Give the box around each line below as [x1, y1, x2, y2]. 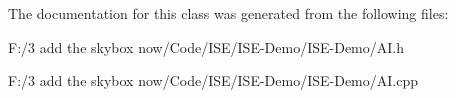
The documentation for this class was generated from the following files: [8, 3, 449, 23]
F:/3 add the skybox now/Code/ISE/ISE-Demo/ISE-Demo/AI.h [8, 36, 404, 57]
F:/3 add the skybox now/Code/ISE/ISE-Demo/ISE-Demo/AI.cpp [8, 70, 418, 91]
